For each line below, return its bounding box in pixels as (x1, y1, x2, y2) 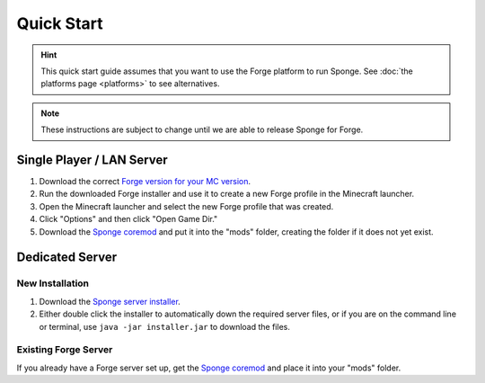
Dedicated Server (16, 250, 117, 265)
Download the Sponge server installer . (39, 296, 181, 307)
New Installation (16, 277, 90, 289)
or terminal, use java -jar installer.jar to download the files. (39, 321, 291, 332)
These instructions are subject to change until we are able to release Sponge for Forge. (40, 124, 364, 135)
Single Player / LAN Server (16, 152, 168, 167)
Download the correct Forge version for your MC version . (39, 176, 251, 187)
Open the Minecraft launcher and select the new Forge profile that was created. (39, 200, 334, 211)
